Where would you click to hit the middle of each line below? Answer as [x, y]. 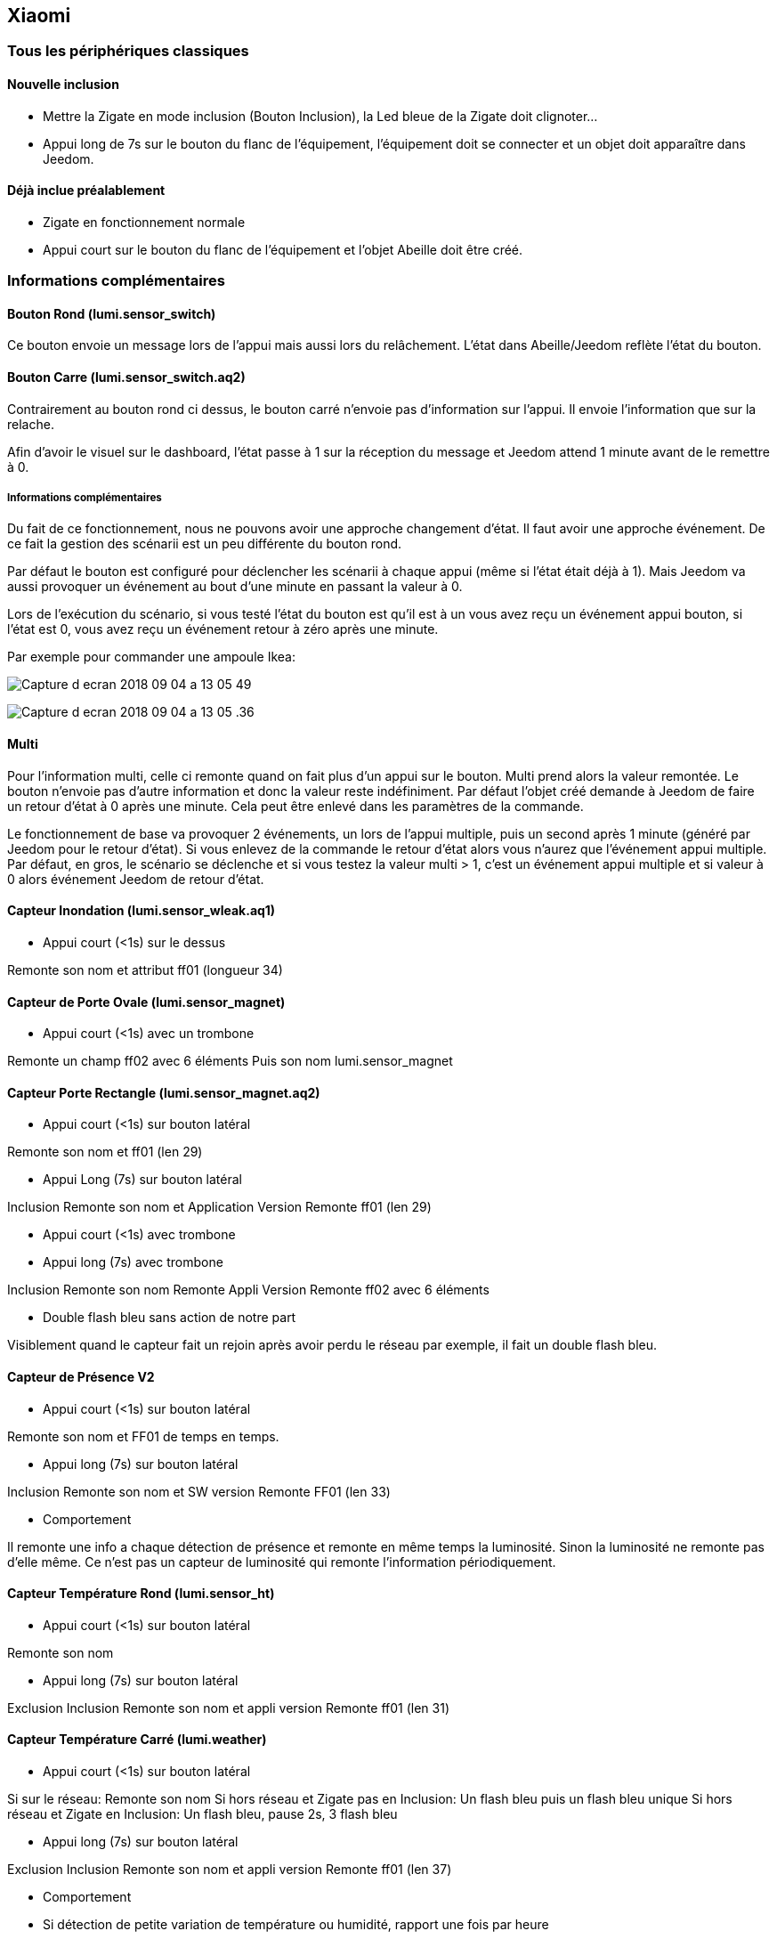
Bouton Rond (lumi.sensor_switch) [112, 313]
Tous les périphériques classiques [128, 51]
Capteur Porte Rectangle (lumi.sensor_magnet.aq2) [164, 1092]
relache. [31, 424]
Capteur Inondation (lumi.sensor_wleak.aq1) [142, 911]
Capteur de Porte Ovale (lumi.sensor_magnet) [146, 1002]
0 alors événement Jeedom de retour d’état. [136, 879]
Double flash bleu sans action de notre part [170, 1318]
